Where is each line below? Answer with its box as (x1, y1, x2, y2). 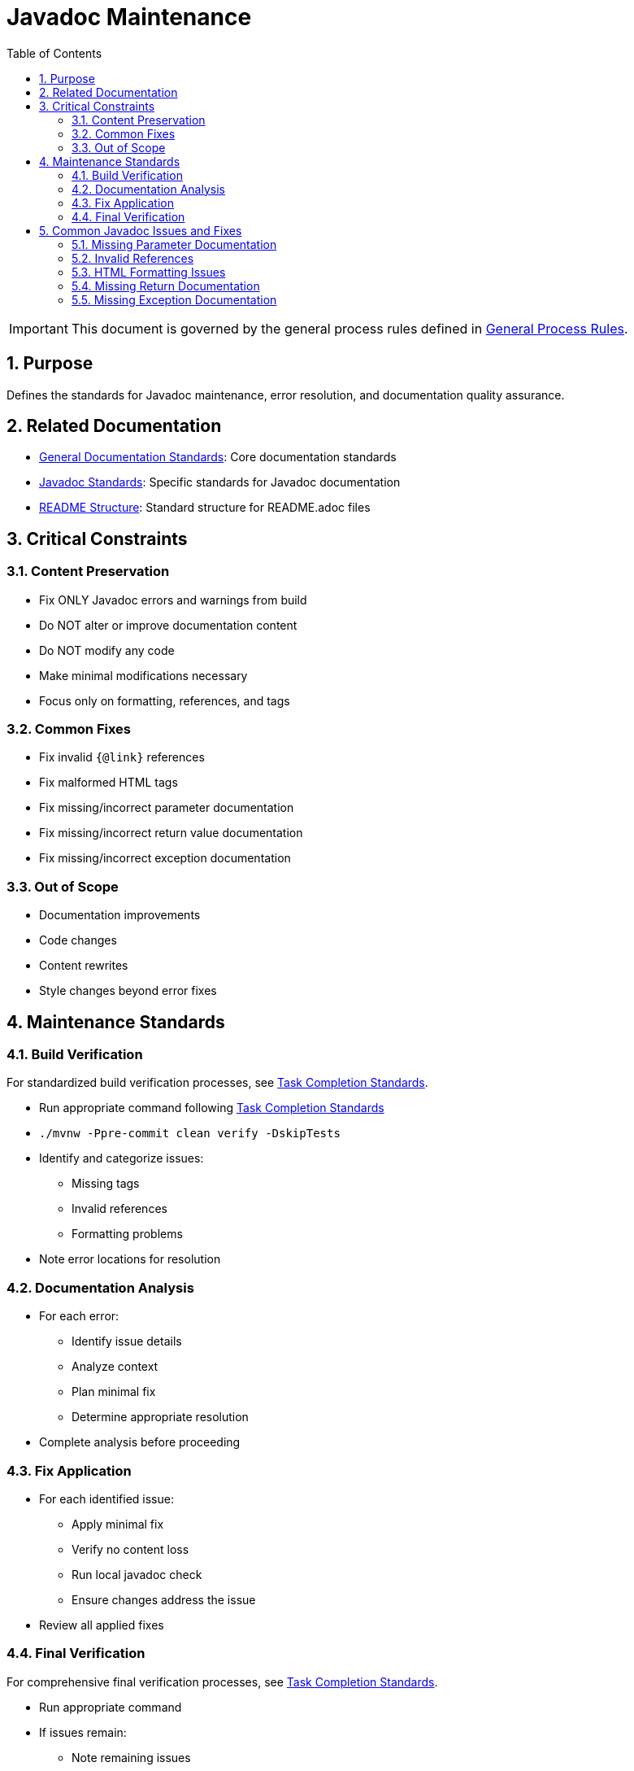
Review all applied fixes (39, 1617, 164, 1632)
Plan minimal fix (72, 1385, 156, 1399)
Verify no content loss (72, 1542, 189, 1556)
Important (9, 320, 68, 337)
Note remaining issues (72, 1750, 191, 1764)
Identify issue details (72, 1334, 182, 1349)
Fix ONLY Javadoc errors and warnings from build (39, 592, 307, 607)
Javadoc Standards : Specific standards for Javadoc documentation (39, 475, 401, 490)
